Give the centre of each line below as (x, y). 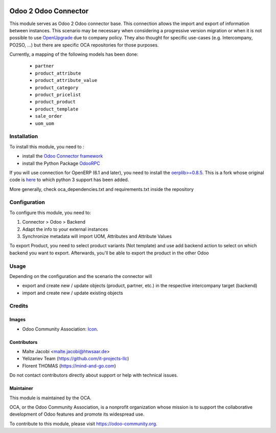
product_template (57, 109)
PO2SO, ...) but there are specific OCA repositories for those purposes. (84, 45)
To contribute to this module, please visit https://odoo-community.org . (84, 424)
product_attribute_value (66, 80)
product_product (55, 102)
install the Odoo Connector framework (63, 156)
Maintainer (21, 388)
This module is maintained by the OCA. (50, 398)
